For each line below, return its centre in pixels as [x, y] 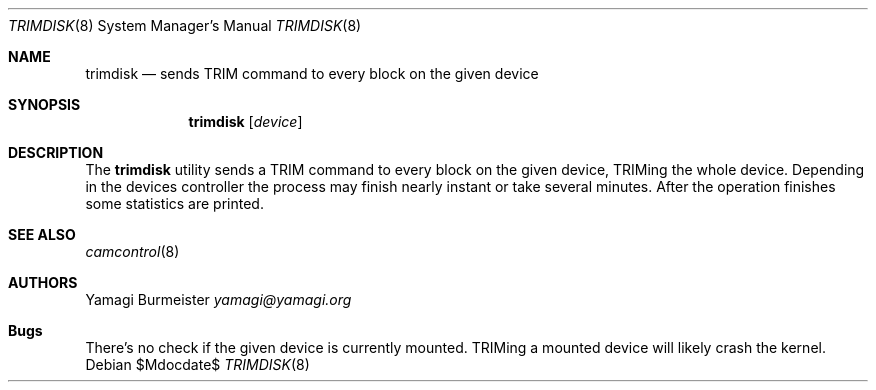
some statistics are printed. [174, 203]
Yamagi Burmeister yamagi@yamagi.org [218, 299]
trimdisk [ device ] [245, 121]
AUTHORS [43, 282]
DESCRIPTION [56, 152]
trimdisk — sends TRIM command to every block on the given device [312, 73]
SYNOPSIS [44, 104]
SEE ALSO [42, 234]
